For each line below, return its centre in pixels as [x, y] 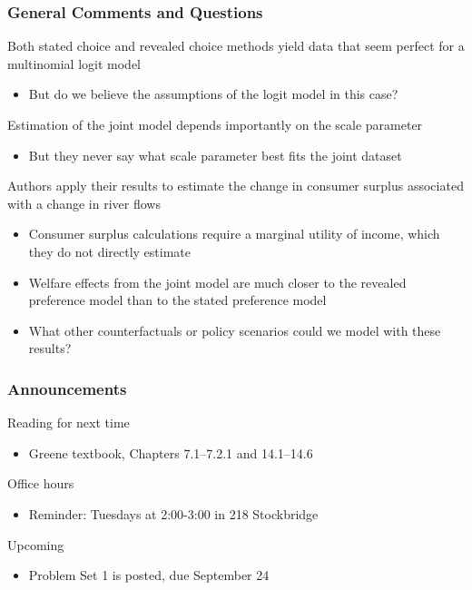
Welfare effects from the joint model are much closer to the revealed [217, 282]
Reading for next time [69, 423]
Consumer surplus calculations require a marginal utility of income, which [234, 234]
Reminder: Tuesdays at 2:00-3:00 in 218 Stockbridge [173, 513]
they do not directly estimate [110, 251]
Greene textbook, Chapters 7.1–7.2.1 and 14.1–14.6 [171, 452]
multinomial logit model [74, 63]
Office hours [41, 483]
